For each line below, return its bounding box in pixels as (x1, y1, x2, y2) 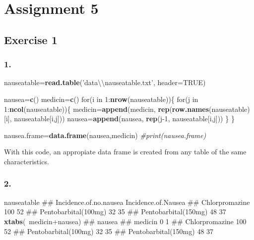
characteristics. (4, 156, 49, 166)
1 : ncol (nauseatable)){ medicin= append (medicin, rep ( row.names (4, 103, 209, 114)
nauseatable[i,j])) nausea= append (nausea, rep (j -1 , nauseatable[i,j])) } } (14, 113, 235, 124)
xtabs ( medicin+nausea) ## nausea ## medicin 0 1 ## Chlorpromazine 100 (4, 216, 247, 226)
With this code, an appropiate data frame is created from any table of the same (4, 146, 247, 157)
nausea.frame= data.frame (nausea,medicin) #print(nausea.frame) (4, 130, 206, 140)
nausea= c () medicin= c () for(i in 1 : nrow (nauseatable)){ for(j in (4, 94, 198, 104)
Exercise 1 (4, 32, 58, 47)
